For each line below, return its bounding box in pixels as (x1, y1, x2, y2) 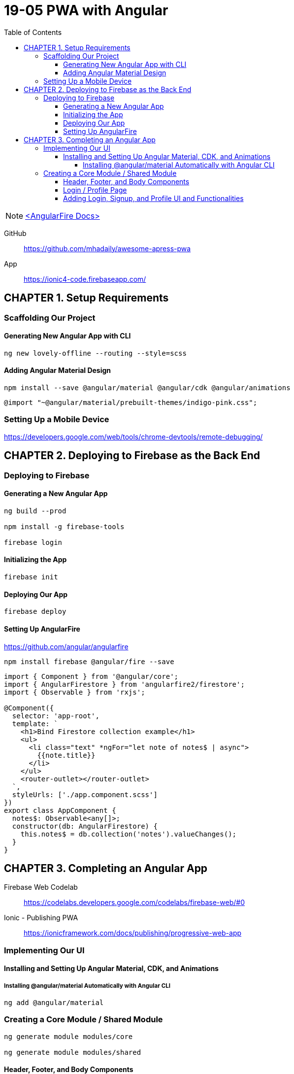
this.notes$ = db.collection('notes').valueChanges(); (20, 830, 237, 838)
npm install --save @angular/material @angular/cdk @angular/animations (4, 384, 291, 392)
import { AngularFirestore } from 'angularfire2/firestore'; (4, 680, 245, 688)
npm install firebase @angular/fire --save (4, 657, 174, 666)
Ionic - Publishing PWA (4, 913, 78, 922)
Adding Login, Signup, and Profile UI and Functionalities (63, 194, 244, 202)
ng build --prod (4, 506, 66, 515)
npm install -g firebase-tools (4, 522, 125, 531)
